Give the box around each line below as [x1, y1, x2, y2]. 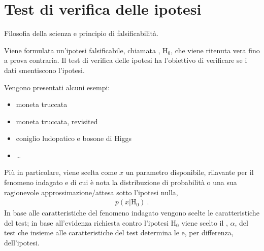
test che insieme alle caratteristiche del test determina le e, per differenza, [4, 227, 234, 238]
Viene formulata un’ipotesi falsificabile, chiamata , [4, 45, 160, 55]
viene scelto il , [181, 217, 228, 228]
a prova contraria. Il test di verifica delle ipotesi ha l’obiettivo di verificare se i [4, 55, 247, 65]
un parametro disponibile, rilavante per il [125, 167, 254, 177]
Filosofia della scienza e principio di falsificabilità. [4, 28, 158, 39]
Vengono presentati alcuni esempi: [4, 82, 110, 92]
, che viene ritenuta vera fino [171, 45, 260, 55]
